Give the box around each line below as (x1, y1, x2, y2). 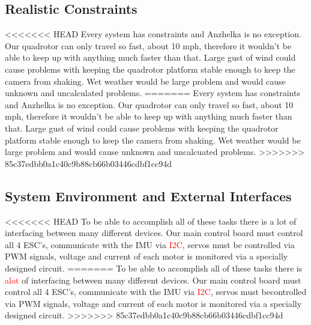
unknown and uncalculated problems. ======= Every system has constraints (5, 87, 300, 99)
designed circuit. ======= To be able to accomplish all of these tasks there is (5, 261, 303, 274)
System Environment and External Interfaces (5, 186, 292, 205)
